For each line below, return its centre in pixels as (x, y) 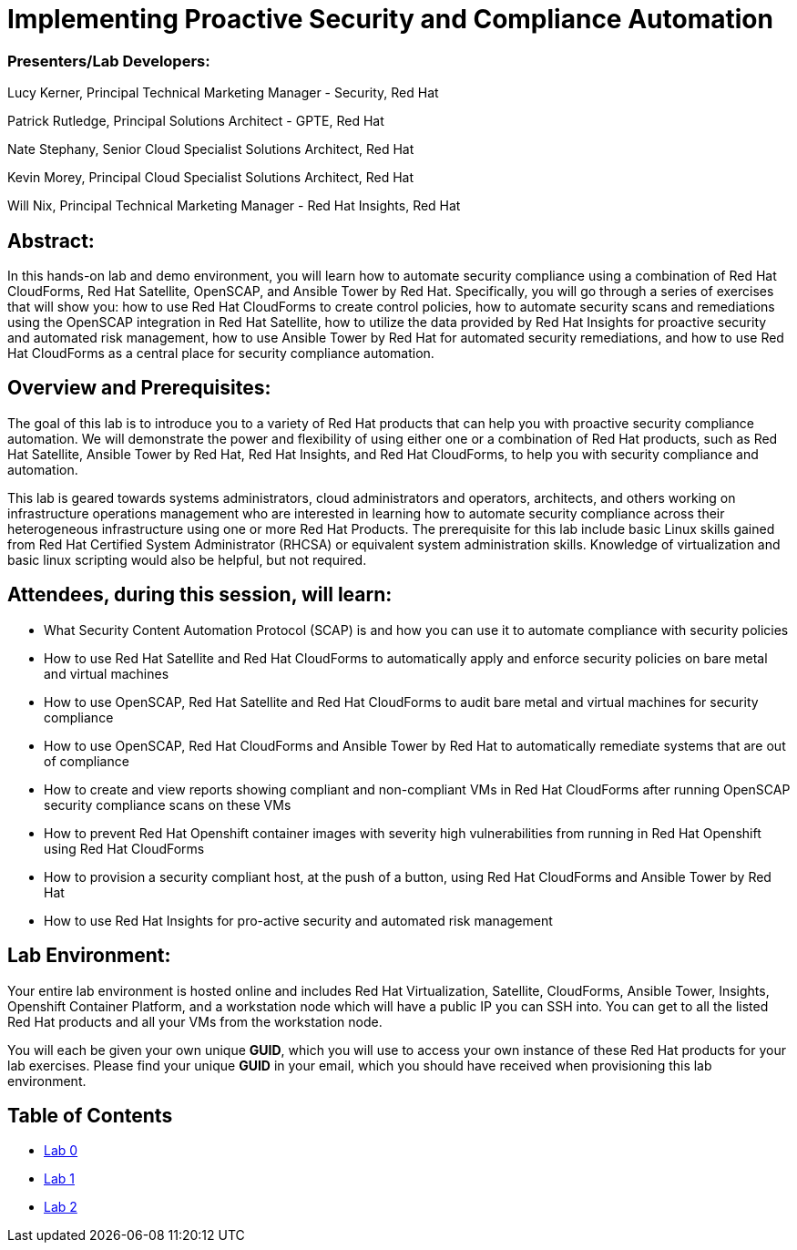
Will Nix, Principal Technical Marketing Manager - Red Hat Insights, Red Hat (234, 206)
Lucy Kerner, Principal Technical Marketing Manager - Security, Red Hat (223, 93)
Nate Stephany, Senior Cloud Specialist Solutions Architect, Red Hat (211, 149)
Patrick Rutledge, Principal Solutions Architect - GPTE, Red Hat (196, 121)
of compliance (87, 761)
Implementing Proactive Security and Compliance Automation (390, 19)
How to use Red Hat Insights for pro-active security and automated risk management (298, 920)
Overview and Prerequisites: (139, 388)
